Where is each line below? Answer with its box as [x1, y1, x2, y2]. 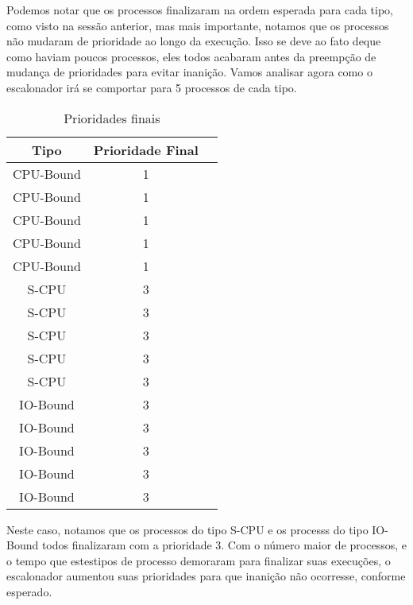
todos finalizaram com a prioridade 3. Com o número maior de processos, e [41, 537, 407, 553]
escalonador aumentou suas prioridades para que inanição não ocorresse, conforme [6, 568, 406, 584]
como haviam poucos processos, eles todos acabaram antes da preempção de [6, 48, 376, 64]
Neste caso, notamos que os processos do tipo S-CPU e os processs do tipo [6, 521, 369, 537]
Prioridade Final [93, 140, 199, 159]
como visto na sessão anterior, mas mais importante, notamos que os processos [6, 17, 389, 33]
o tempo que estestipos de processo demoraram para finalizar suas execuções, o [6, 552, 391, 568]
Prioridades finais [64, 108, 160, 127]
